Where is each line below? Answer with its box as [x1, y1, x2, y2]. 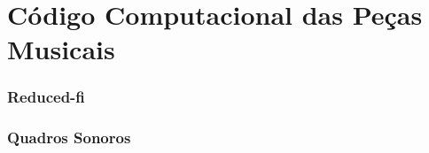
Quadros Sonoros [7, 126, 131, 149]
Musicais [7, 31, 115, 67]
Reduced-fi [7, 86, 85, 108]
